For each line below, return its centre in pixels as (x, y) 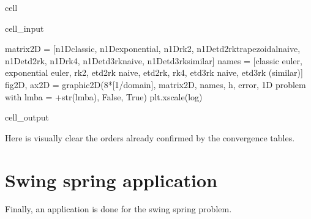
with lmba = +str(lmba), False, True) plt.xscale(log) (104, 96)
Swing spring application (111, 180)
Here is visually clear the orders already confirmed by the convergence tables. (150, 137)
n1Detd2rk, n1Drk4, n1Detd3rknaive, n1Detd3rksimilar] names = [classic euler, (154, 60)
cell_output (27, 117)
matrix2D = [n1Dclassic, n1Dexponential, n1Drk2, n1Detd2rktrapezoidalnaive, (153, 49)
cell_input (24, 28)
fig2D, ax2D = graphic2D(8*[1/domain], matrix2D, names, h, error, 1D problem (155, 84)
